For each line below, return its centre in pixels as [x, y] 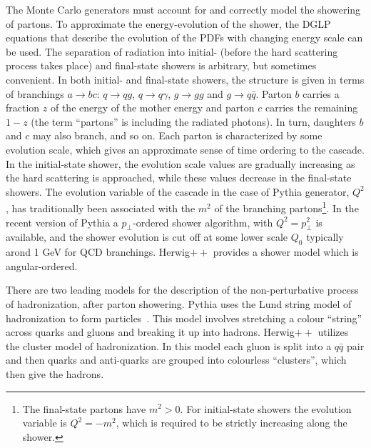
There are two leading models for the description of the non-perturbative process [182, 290]
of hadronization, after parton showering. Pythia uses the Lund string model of [179, 303]
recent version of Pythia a [62, 222]
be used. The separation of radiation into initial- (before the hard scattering [172, 51]
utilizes [333, 332]
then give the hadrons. [55, 373]
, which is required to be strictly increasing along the [232, 423]
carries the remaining [311, 108]
